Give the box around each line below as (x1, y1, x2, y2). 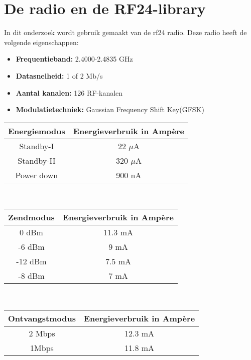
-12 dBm (16, 255, 47, 267)
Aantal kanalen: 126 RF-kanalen (16, 87, 123, 98)
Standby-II (18, 154, 56, 166)
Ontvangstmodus (8, 312, 76, 324)
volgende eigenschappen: (4, 37, 79, 47)
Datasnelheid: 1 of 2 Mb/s (16, 70, 103, 81)
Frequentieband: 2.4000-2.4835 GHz (16, 54, 133, 64)
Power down (15, 169, 58, 181)
